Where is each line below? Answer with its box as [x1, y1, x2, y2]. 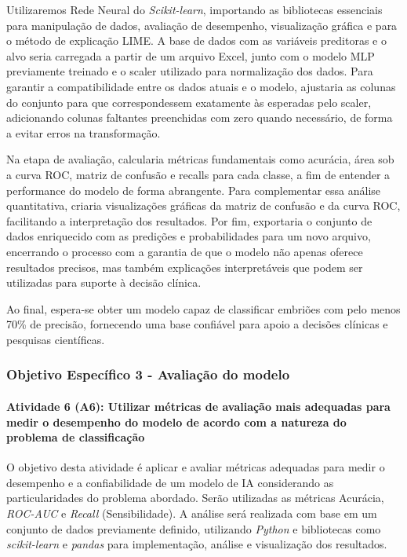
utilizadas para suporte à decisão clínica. [6, 274, 202, 291]
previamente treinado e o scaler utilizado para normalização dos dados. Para [6, 63, 373, 79]
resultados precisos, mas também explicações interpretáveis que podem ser [6, 258, 363, 275]
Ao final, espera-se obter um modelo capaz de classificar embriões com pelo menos [6, 300, 401, 317]
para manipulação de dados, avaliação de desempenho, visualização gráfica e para [6, 16, 398, 33]
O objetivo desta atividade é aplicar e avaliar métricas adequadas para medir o [6, 459, 385, 475]
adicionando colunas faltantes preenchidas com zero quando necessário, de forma [6, 109, 393, 126]
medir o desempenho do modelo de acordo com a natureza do [6, 413, 347, 430]
